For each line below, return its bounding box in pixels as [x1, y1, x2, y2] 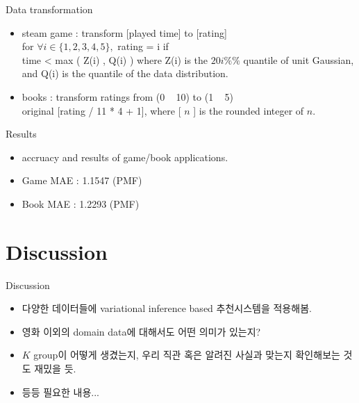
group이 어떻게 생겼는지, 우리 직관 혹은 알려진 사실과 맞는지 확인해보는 [33, 347, 340, 362]
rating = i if [117, 39, 169, 54]
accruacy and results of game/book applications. [22, 149, 228, 164]
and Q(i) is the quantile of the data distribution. [22, 66, 228, 81]
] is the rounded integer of [193, 103, 304, 117]
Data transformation [6, 2, 93, 16]
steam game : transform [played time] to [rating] [22, 25, 227, 40]
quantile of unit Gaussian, [243, 52, 354, 67]
